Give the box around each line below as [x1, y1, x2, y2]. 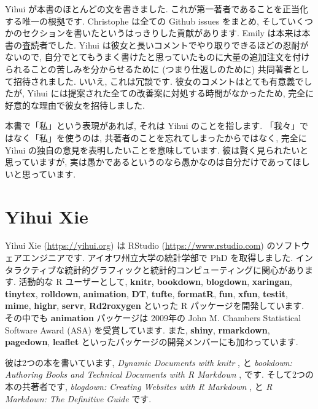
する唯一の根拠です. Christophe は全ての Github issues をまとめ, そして [5, 14, 288, 27]
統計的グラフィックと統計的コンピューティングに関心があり [64, 263, 305, 276]
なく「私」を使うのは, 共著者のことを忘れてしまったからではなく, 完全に [13, 131, 307, 144]
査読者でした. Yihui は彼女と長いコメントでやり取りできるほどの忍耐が [21, 38, 309, 51]
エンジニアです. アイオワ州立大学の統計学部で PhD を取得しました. [21, 251, 293, 264]
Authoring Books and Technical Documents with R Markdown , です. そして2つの [5, 368, 314, 381]
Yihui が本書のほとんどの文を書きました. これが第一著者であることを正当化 [5, 2, 309, 15]
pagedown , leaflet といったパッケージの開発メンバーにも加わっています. [5, 335, 298, 348]
